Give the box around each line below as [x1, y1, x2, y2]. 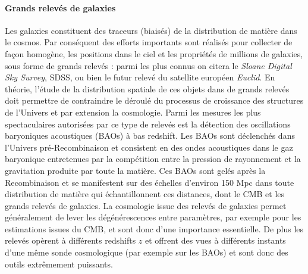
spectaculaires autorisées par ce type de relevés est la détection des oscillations [5, 117, 291, 130]
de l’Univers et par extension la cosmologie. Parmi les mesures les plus [5, 105, 261, 118]
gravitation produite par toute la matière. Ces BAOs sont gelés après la [5, 164, 266, 176]
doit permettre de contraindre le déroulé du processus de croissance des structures [5, 94, 304, 107]
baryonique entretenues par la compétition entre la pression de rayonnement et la [5, 152, 301, 165]
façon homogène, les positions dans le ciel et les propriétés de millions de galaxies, [5, 47, 303, 60]
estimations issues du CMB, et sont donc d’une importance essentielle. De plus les [5, 222, 304, 235]
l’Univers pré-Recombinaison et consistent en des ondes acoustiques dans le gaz [5, 141, 293, 153]
